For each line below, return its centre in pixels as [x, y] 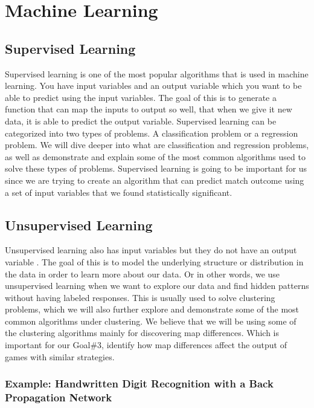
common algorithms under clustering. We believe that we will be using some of [151, 321]
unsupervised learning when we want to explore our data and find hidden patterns [157, 286]
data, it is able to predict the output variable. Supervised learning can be [141, 121]
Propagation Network [59, 397]
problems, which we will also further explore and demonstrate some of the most [152, 309]
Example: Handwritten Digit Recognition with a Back [139, 384]
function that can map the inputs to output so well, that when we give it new [149, 109]
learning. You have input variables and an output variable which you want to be [153, 86]
